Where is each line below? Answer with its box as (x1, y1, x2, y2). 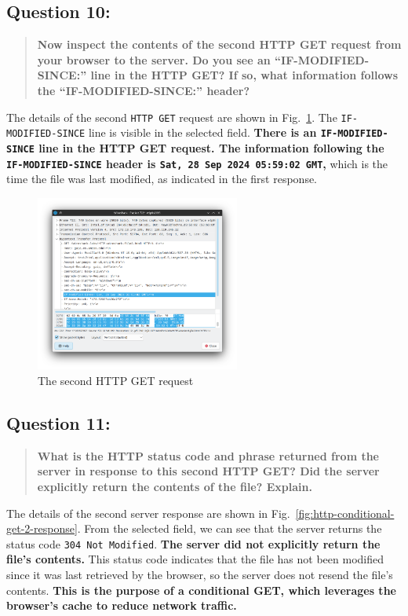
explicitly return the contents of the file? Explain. (37, 478, 312, 494)
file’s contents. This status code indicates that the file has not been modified (6, 551, 384, 567)
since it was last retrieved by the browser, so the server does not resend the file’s (6, 566, 393, 582)
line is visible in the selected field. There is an (88, 124, 317, 141)
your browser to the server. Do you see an (37, 51, 271, 68)
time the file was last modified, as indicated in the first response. (6, 170, 318, 187)
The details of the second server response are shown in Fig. (6, 504, 290, 521)
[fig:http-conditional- (295, 504, 395, 521)
